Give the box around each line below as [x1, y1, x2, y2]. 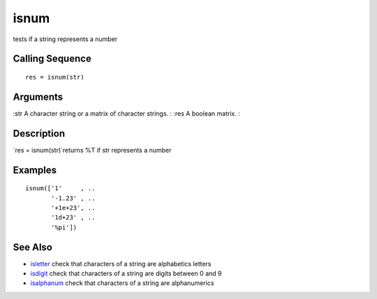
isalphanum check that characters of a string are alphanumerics [30, 279, 214, 287]
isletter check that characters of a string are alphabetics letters [30, 259, 212, 268]
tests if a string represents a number [13, 35, 118, 43]
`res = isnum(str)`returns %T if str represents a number [13, 146, 172, 154]
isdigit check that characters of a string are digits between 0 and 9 [30, 269, 222, 278]
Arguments [13, 91, 64, 102]
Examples [13, 164, 57, 176]
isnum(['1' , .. [25, 185, 96, 192]
